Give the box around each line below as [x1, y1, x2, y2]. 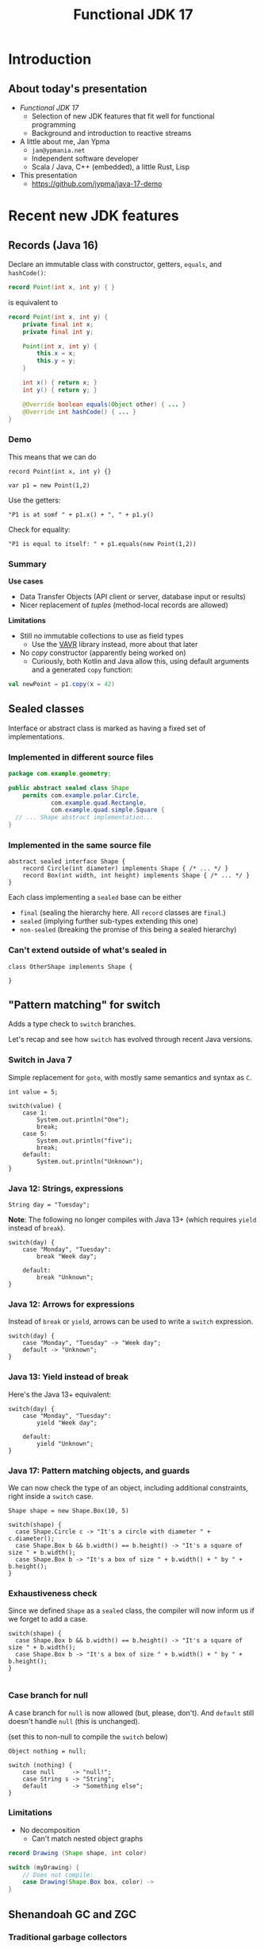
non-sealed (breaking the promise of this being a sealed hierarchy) [19, 924, 237, 935]
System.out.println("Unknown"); [36, 1157, 144, 1165]
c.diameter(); [8, 1534, 55, 1543]
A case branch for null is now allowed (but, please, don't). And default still [8, 1707, 254, 1718]
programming [31, 120, 77, 129]
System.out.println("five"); [36, 1137, 133, 1145]
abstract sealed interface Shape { [8, 858, 126, 866]
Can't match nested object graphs [31, 1834, 143, 1843]
